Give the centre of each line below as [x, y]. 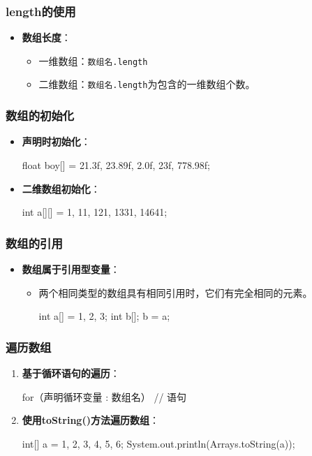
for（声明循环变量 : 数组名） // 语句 [104, 396]
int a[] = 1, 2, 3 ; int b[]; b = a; [104, 316]
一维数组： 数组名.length [93, 60]
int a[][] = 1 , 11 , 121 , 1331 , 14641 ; [95, 212]
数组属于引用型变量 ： [71, 269]
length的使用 [41, 11]
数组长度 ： [46, 37]
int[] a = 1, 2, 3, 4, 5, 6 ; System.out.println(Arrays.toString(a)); [158, 443]
